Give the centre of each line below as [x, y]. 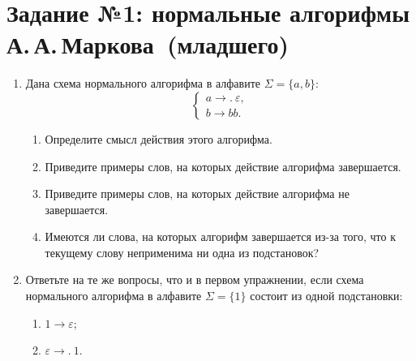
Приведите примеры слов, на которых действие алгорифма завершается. [223, 166]
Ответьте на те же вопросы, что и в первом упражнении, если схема [195, 279]
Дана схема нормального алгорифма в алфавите [143, 83]
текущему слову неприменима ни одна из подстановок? [182, 252]
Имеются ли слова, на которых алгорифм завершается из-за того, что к [220, 236]
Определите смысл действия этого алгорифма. [159, 138]
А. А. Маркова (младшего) [148, 44]
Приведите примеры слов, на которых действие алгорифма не [197, 193]
